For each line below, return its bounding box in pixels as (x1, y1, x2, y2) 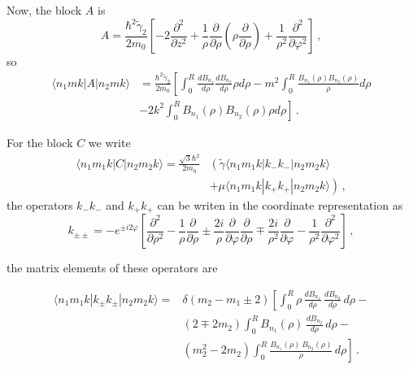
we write (88, 133, 131, 150)
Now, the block (7, 2, 82, 18)
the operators (7, 196, 73, 213)
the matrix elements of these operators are (7, 259, 218, 276)
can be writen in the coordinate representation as (157, 196, 403, 213)
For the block (7, 133, 73, 150)
